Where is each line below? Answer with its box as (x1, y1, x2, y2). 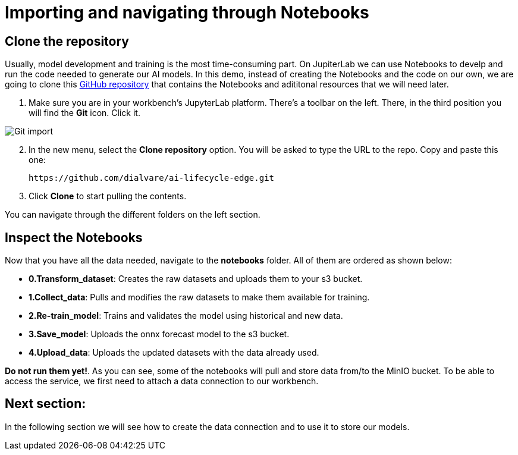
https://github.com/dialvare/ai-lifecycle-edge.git (29, 173, 275, 183)
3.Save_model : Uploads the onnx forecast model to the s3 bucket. (29, 329, 290, 340)
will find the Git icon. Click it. (29, 108, 140, 118)
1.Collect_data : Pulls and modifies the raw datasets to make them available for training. (29, 292, 370, 303)
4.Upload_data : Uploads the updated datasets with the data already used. (29, 347, 319, 358)
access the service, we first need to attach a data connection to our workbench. (5, 376, 319, 387)
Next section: (5, 396, 86, 412)
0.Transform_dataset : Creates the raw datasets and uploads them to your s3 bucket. (29, 274, 363, 284)
